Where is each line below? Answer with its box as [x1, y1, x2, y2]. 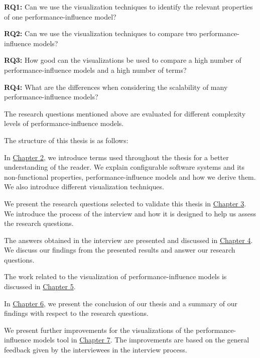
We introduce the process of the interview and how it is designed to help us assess [4, 208, 256, 218]
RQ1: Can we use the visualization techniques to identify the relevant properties [4, 2, 253, 12]
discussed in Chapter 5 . [4, 281, 76, 292]
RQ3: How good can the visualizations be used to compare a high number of [4, 55, 241, 65]
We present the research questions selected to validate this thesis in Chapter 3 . [4, 198, 246, 208]
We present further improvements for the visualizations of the [4, 324, 194, 335]
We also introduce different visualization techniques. [4, 181, 164, 192]
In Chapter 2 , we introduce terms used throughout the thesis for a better [4, 152, 229, 162]
